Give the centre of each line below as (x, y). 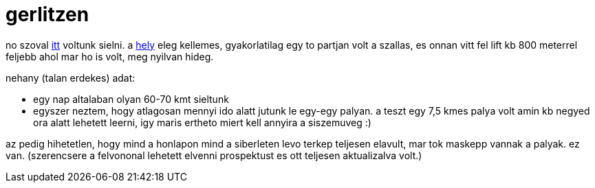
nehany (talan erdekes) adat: (71, 78)
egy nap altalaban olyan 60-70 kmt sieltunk (131, 99)
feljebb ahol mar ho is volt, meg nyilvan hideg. (110, 56)
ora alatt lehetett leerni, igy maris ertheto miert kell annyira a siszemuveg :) (202, 122)
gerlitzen (47, 14)
